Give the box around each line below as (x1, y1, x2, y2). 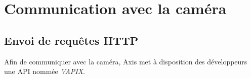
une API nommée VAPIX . (4, 66, 85, 76)
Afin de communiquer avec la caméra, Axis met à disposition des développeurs (4, 56, 247, 66)
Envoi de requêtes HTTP (4, 32, 139, 48)
